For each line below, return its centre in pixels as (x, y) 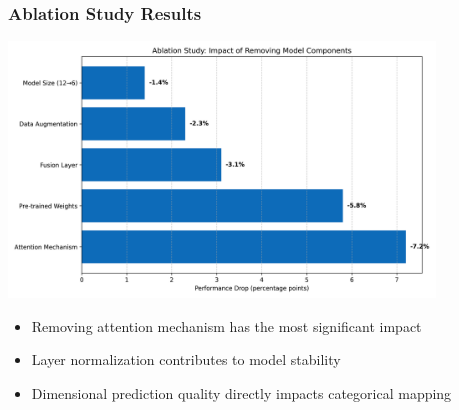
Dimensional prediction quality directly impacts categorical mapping (241, 392)
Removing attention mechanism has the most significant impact (226, 325)
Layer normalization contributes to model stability (186, 359)
